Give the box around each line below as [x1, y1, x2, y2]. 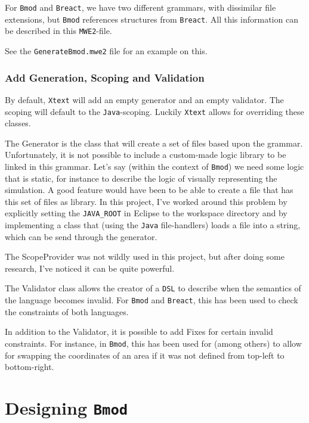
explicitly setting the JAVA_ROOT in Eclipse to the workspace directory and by [5, 207, 288, 219]
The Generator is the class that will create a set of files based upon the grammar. [5, 136, 303, 149]
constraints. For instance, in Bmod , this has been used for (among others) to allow [5, 337, 302, 349]
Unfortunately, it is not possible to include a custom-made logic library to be [5, 148, 286, 161]
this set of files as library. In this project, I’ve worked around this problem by [5, 195, 288, 207]
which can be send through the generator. [5, 230, 157, 242]
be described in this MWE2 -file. [5, 24, 112, 37]
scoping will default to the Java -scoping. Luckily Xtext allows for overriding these [5, 105, 304, 117]
